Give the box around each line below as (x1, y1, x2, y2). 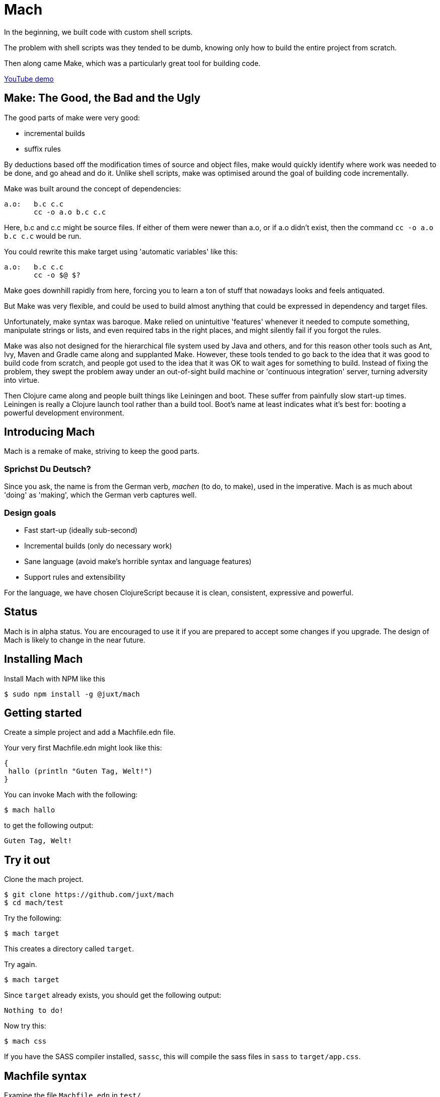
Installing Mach (4, 653, 83, 666)
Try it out (4, 853, 50, 866)
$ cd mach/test (4, 899, 64, 907)
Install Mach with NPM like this (4, 674, 105, 683)
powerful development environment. (4, 408, 124, 417)
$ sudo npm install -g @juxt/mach (4, 690, 140, 698)
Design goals (4, 507, 56, 518)
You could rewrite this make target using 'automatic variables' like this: (4, 247, 238, 256)
